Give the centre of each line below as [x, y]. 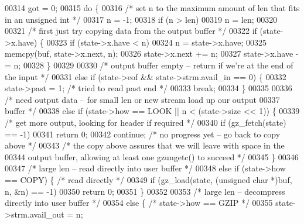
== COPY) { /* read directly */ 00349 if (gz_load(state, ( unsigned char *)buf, [148, 179]
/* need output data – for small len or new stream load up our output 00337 [142, 99]
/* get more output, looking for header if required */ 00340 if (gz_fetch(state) [146, 122]
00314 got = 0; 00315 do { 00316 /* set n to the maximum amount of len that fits [152, 8]
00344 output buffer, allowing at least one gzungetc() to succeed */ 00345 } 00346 [152, 156]
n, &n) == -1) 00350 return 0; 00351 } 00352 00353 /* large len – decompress [145, 191]
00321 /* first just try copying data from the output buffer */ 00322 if [131, 31]
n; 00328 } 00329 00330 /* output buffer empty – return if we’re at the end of [153, 65]
